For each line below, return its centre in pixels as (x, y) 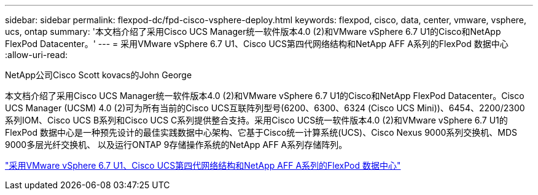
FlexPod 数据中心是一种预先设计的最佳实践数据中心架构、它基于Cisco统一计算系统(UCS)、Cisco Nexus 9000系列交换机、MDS (261, 132)
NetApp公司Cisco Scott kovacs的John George (99, 75)
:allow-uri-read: (37, 55)
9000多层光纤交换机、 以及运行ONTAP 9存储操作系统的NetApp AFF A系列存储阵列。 (176, 145)
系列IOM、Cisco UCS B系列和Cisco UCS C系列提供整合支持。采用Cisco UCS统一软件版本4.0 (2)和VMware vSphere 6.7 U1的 (256, 120)
